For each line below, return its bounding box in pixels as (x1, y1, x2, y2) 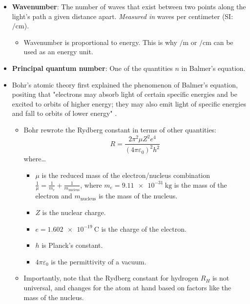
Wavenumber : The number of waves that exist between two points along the (12, 1, 246, 11)
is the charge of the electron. (101, 223, 187, 234)
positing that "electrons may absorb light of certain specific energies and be (12, 89, 237, 99)
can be (213, 37, 233, 47)
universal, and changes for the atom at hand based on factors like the (23, 282, 231, 293)
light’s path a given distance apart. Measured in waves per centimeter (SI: (12, 11, 233, 21)
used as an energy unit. (23, 46, 93, 57)
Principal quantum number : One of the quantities (12, 63, 173, 73)
